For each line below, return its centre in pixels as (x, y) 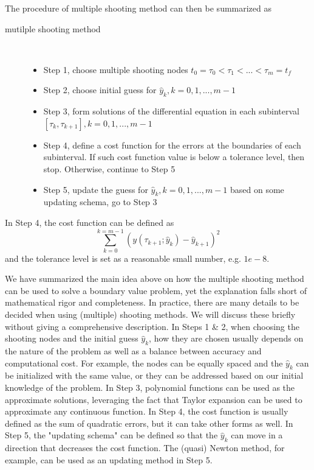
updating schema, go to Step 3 (100, 202)
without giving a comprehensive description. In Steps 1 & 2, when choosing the (152, 326)
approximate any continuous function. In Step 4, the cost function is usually (147, 411)
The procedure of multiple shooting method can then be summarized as (138, 8)
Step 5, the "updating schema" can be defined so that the (111, 435)
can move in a (257, 435)
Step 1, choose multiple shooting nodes (116, 69)
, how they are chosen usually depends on (226, 338)
